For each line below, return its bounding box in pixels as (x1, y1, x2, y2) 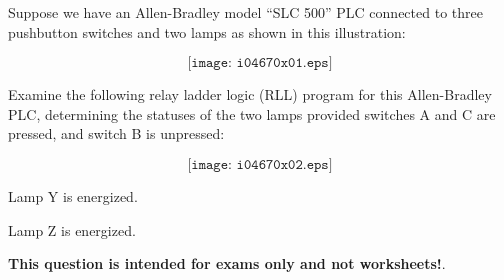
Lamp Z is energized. (8, 219, 136, 240)
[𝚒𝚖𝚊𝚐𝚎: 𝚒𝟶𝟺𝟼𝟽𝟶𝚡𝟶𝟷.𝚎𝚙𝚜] (187, 56, 333, 71)
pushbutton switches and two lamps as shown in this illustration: (8, 21, 406, 42)
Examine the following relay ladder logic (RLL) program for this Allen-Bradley (8, 84, 492, 105)
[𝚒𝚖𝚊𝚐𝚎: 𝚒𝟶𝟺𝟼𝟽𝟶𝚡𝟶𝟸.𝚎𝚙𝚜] (187, 157, 333, 172)
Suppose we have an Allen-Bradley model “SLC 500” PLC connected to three (8, 2, 483, 22)
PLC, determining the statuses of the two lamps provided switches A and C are (8, 103, 496, 124)
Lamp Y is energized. (8, 185, 138, 206)
